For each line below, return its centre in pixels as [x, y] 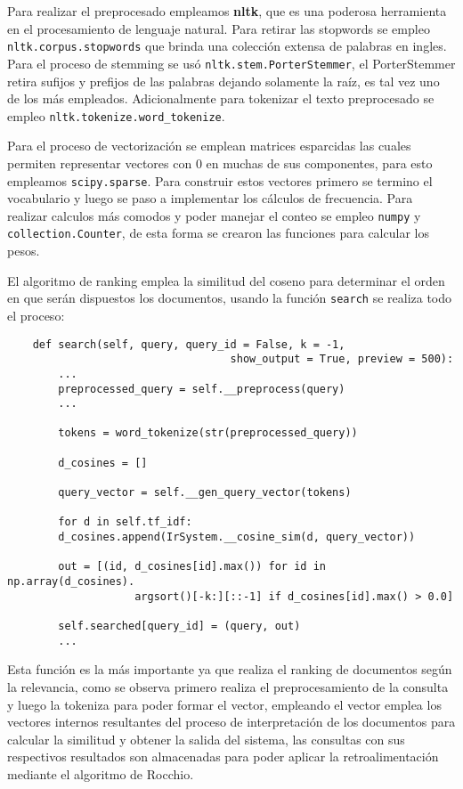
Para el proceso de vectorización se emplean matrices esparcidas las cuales [209, 146]
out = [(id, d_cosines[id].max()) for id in [192, 567]
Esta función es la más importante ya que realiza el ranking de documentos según [230, 669]
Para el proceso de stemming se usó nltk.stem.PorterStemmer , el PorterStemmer [231, 63]
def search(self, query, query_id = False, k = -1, [189, 344]
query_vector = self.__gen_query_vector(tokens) [205, 493]
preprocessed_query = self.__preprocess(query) [202, 389]
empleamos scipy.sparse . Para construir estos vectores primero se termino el [220, 180]
